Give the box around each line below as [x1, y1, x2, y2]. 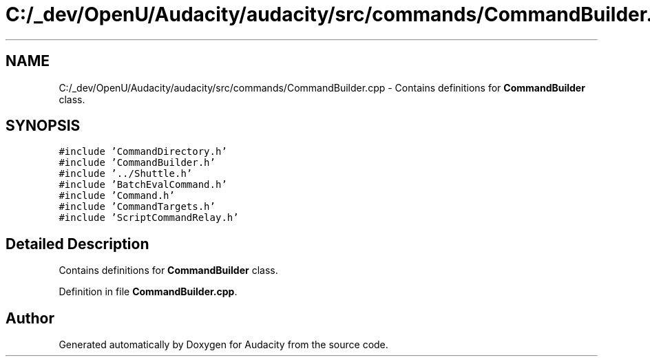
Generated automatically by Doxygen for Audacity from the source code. [59, 339, 388, 351]
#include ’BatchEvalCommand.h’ [59, 179, 227, 191]
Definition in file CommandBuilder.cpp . [59, 286, 238, 298]
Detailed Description [6, 235, 149, 253]
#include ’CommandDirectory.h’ [59, 146, 227, 158]
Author [6, 309, 54, 327]
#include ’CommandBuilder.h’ [59, 157, 216, 169]
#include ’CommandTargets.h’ [59, 201, 216, 213]
